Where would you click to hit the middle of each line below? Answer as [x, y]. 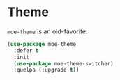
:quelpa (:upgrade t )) [46, 70]
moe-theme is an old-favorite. [48, 31]
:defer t [26, 50]
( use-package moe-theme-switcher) [63, 63]
